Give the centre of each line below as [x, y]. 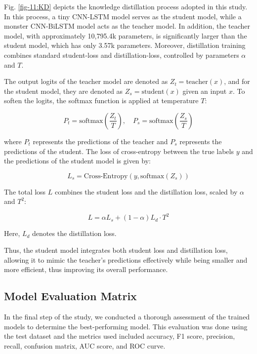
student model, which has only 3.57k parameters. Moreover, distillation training [125, 45]
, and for [237, 81]
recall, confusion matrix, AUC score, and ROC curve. [85, 345]
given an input [205, 91]
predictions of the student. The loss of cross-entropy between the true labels [119, 151]
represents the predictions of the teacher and [100, 141]
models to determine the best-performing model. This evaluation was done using [126, 326]
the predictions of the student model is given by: [77, 161]
